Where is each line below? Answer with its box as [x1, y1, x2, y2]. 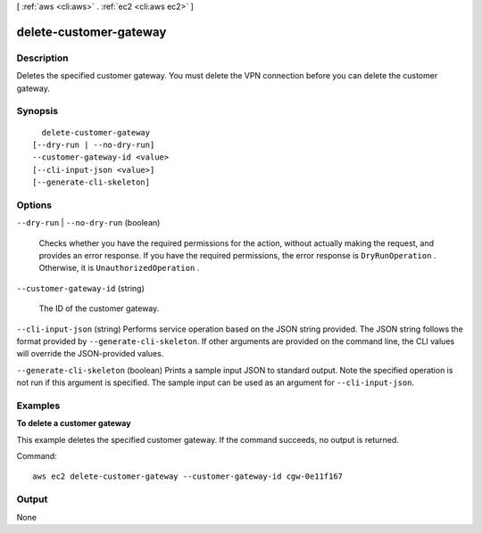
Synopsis [16, 105, 58, 118]
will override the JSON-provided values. [16, 348, 164, 359]
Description [16, 52, 69, 64]
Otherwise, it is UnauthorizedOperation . [38, 263, 200, 274]
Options [16, 199, 53, 211]
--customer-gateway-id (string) [16, 283, 145, 293]
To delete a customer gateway [16, 418, 131, 429]
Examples [16, 399, 61, 412]
